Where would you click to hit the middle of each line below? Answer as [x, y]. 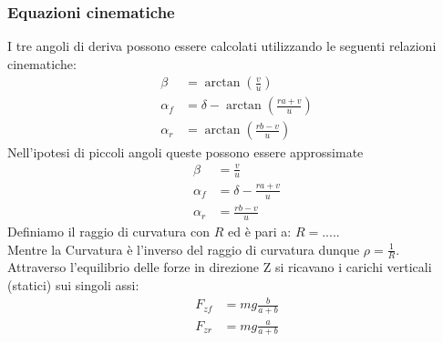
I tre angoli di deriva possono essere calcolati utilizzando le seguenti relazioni [222, 46]
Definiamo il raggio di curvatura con [108, 232]
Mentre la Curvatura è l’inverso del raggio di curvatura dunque [184, 249]
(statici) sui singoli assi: [73, 285]
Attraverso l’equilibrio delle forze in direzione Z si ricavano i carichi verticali [220, 267]
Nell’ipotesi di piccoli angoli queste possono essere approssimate [185, 151]
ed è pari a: [259, 232]
